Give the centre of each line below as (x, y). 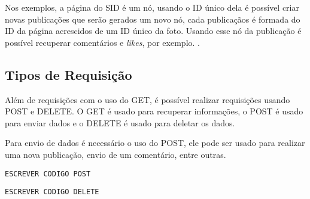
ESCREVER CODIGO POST (48, 174)
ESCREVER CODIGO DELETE (52, 192)
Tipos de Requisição (69, 74)
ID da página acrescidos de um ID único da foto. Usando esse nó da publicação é (153, 31)
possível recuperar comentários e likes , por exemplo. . (102, 42)
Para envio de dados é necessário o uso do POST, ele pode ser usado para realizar (155, 143)
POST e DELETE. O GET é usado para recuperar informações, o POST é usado (154, 111)
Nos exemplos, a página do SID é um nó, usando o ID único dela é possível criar (152, 7)
